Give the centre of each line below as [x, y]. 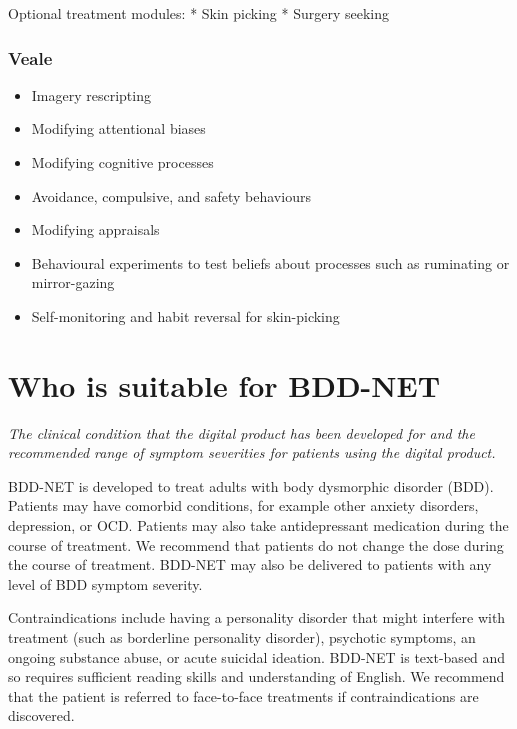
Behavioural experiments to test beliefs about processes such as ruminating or [270, 262]
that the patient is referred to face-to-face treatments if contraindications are [243, 695]
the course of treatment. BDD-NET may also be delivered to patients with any [250, 564]
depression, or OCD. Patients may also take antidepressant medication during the [258, 525]
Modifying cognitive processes [122, 162]
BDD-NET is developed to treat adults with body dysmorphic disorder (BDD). [251, 485]
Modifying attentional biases [118, 128]
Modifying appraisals [95, 229]
